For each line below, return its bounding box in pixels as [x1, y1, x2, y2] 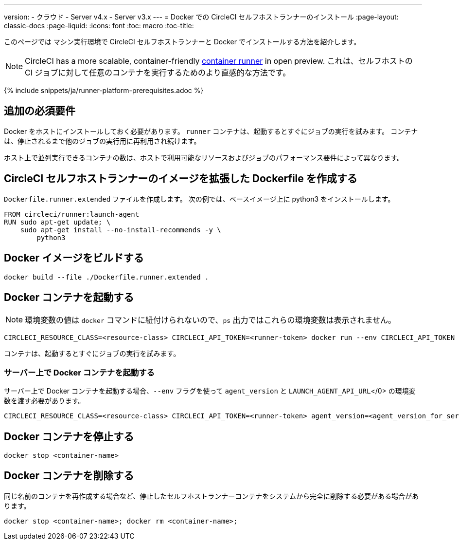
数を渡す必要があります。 [4, 396, 85, 405]
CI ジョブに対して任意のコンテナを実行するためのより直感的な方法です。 [25, 68, 291, 77]
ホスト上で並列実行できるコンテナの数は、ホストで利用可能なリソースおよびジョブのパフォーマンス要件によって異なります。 [4, 153, 404, 162]
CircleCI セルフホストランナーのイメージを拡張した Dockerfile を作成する [4, 172, 357, 185]
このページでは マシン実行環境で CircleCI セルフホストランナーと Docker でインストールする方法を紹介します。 [4, 38, 361, 46]
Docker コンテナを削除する [4, 469, 134, 482]
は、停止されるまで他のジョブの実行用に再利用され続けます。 [4, 136, 201, 145]
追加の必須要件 [4, 105, 75, 117]
